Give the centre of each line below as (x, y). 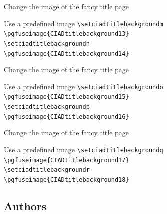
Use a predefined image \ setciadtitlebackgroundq (83, 149)
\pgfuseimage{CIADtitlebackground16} (67, 116)
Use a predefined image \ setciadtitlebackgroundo (83, 86)
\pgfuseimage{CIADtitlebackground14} (67, 54)
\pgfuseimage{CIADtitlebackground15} (67, 97)
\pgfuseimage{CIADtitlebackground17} (67, 160)
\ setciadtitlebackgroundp (47, 107)
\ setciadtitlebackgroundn (47, 44)
